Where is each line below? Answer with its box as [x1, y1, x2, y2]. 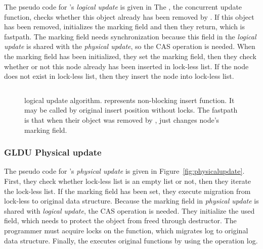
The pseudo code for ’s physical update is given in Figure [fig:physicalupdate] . [4, 166, 245, 176]
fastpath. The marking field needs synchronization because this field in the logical [4, 31, 256, 41]
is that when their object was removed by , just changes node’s [24, 114, 220, 125]
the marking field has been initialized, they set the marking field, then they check [4, 51, 256, 61]
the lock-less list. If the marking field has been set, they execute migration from [4, 185, 251, 196]
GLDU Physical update [4, 146, 102, 159]
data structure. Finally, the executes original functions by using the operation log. [4, 235, 258, 245]
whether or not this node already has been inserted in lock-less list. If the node [4, 61, 249, 71]
